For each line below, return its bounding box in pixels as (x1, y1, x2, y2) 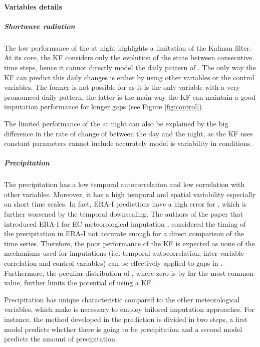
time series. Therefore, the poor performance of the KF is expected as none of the (4, 238, 255, 248)
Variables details (4, 1, 62, 12)
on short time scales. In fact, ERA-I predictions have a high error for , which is (4, 199, 247, 209)
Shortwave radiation (4, 21, 75, 31)
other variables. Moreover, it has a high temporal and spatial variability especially (4, 189, 256, 199)
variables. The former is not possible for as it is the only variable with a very (4, 82, 240, 92)
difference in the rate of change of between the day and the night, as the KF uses (4, 128, 253, 138)
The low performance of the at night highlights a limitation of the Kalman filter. (4, 42, 251, 53)
